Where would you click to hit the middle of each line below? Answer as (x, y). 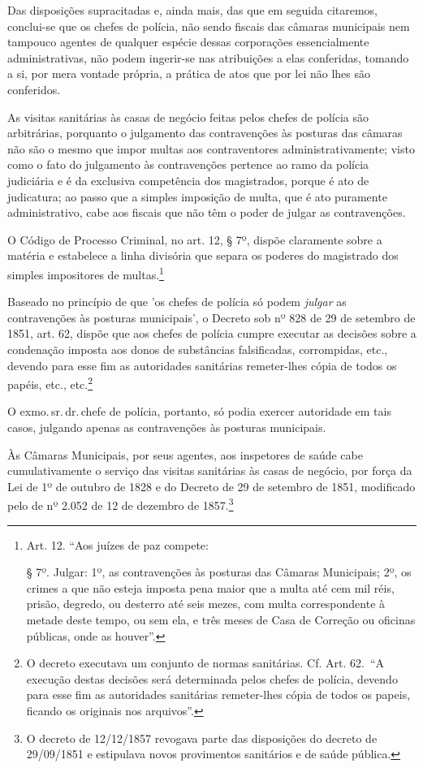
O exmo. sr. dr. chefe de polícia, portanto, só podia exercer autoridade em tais (199, 411)
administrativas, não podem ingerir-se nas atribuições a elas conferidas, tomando (208, 57)
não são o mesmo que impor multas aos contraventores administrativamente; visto (211, 148)
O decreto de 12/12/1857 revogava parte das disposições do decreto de (202, 738)
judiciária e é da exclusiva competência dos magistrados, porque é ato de (188, 180)
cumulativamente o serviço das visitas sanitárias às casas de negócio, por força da (210, 470)
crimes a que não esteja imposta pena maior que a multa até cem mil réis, (210, 587)
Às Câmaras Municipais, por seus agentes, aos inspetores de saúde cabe (185, 454)
